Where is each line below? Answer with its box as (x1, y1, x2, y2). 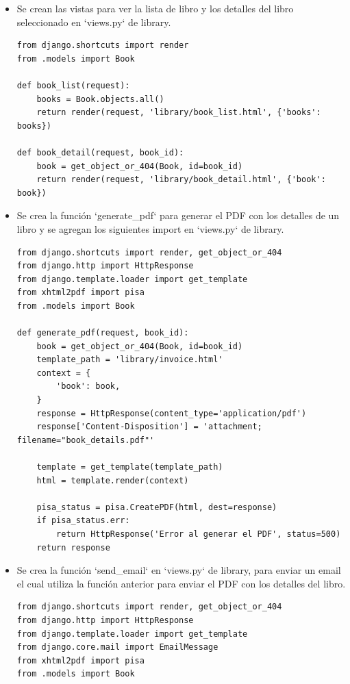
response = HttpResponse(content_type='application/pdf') (36, 408, 307, 418)
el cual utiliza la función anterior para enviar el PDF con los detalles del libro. (16, 576, 346, 590)
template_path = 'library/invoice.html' (36, 355, 223, 365)
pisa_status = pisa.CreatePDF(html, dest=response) (36, 502, 277, 512)
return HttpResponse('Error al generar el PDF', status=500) (56, 529, 341, 539)
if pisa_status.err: (36, 516, 130, 526)
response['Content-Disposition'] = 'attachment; (36, 422, 262, 432)
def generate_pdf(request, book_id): (16, 328, 189, 338)
